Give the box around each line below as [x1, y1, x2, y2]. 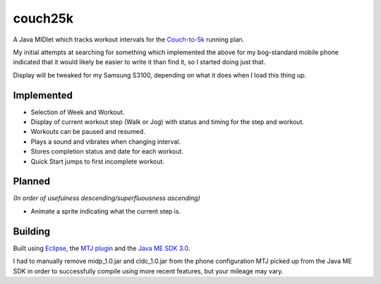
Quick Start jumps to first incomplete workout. [30, 157, 165, 166]
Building [13, 226, 51, 237]
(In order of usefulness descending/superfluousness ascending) [13, 194, 200, 202]
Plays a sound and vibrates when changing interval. [30, 137, 181, 146]
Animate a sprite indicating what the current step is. [30, 206, 181, 215]
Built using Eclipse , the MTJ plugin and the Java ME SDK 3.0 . [13, 244, 190, 252]
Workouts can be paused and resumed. [30, 128, 146, 136]
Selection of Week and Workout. [30, 108, 125, 116]
